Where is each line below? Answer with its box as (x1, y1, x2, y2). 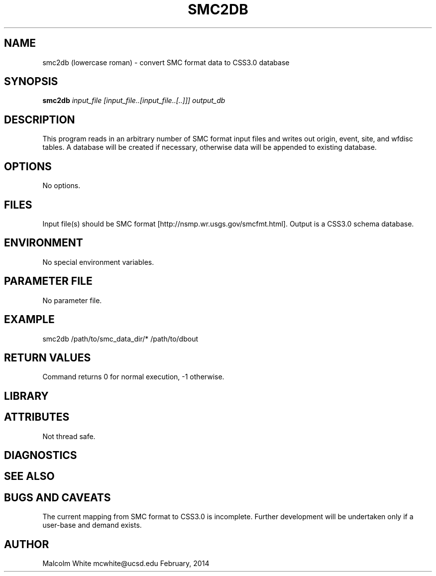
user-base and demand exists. (42, 521, 142, 530)
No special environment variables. (42, 257, 154, 266)
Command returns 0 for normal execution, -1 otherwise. (42, 372, 224, 381)
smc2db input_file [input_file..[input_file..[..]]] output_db (42, 96, 225, 105)
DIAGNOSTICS (4, 449, 77, 462)
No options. (42, 181, 81, 190)
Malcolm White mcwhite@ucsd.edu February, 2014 (42, 559, 210, 568)
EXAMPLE (4, 313, 55, 326)
